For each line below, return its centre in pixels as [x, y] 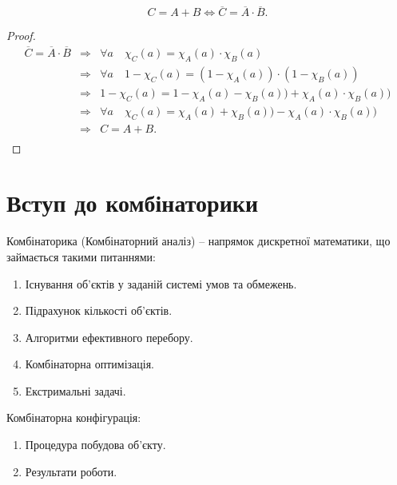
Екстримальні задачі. [75, 390]
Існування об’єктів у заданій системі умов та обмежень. [161, 283]
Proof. [21, 36]
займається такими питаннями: [81, 256]
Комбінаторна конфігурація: [74, 417]
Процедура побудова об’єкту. [95, 445]
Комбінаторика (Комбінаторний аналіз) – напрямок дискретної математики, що [198, 241]
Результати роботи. [71, 471]
